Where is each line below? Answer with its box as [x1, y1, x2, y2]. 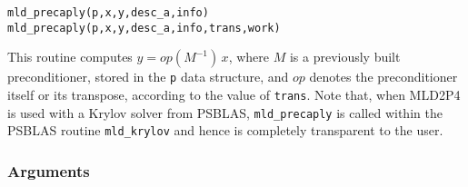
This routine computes [7, 47, 133, 66]
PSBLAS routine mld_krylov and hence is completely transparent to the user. [7, 121, 443, 140]
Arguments [7, 159, 90, 182]
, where [228, 47, 269, 66]
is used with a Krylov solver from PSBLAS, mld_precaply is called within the [7, 103, 443, 122]
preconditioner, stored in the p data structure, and [7, 67, 289, 86]
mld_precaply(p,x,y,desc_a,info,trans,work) [7, 21, 281, 34]
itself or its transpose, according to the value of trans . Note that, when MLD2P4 [7, 84, 461, 103]
